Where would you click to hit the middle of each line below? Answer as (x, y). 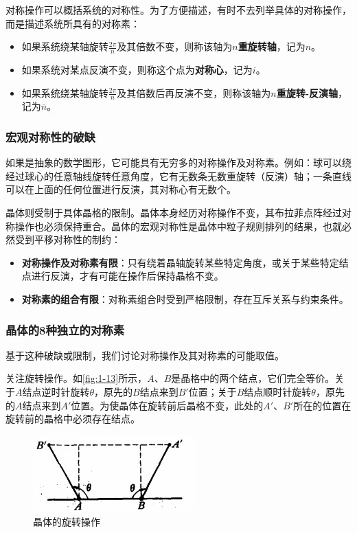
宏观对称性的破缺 (50, 136)
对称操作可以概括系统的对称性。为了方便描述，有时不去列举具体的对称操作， (178, 10)
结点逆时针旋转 (56, 392)
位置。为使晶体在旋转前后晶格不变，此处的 (167, 405)
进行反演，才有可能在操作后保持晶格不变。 (127, 276)
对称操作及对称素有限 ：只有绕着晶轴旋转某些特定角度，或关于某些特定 (180, 262)
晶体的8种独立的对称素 (65, 329)
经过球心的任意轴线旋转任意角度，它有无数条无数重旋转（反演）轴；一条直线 (178, 175)
